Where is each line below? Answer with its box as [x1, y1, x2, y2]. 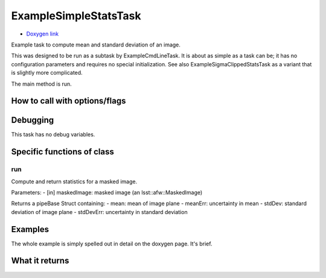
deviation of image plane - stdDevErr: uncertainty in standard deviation [11, 208, 188, 215]
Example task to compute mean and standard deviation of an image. [11, 41, 181, 48]
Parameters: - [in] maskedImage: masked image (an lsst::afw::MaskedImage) [11, 189, 203, 196]
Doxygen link [26, 30, 59, 37]
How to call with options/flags [11, 96, 126, 106]
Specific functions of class [11, 147, 114, 157]
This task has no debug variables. [11, 131, 95, 138]
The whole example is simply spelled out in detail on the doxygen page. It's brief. [11, 240, 213, 247]
